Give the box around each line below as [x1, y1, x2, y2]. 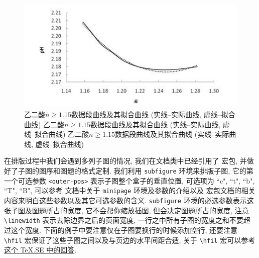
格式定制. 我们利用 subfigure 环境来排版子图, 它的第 [81, 165, 253, 176]
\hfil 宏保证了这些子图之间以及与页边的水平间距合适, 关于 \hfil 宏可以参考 [4, 234, 255, 245]
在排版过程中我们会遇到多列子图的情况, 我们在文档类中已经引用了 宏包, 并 [4, 155, 247, 166]
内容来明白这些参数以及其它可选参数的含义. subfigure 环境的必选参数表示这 [4, 195, 254, 206]
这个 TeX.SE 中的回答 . [4, 244, 77, 255]
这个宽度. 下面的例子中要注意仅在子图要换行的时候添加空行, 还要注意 [11, 224, 238, 235]
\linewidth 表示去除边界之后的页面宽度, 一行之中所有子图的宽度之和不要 [4, 215, 243, 225]
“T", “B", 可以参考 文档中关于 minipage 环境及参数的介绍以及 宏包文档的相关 [4, 185, 255, 196]
